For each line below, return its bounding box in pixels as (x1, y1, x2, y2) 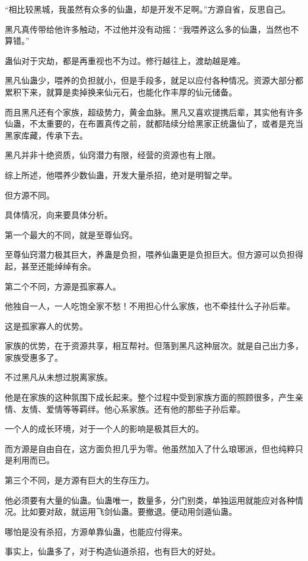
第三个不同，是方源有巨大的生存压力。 (5, 474, 154, 486)
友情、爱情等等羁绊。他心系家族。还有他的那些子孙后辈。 (21, 402, 245, 415)
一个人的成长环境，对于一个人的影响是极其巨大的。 (5, 422, 204, 435)
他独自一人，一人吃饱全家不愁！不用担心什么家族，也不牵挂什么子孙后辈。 (5, 300, 295, 312)
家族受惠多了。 (5, 351, 63, 363)
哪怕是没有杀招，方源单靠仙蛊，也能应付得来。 (5, 525, 187, 537)
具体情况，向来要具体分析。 (5, 209, 113, 221)
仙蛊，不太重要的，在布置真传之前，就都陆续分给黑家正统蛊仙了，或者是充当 (5, 117, 303, 130)
